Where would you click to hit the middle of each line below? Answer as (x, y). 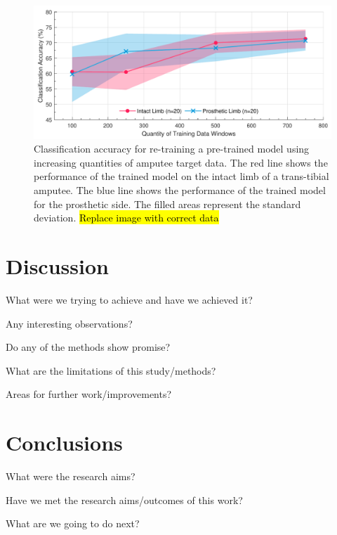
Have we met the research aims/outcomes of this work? (124, 499)
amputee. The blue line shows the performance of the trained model (180, 190)
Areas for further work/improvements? (89, 394)
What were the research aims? (71, 476)
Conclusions (64, 443)
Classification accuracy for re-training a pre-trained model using (172, 149)
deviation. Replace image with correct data (126, 218)
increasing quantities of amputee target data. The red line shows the (181, 162)
